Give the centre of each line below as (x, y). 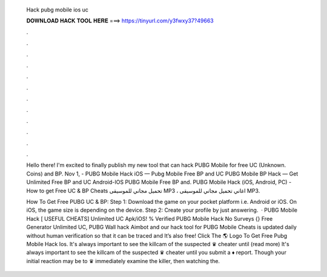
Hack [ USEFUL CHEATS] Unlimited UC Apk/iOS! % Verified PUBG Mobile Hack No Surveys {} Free (150, 218)
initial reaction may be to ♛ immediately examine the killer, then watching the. (123, 261)
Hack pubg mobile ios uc (58, 10)
